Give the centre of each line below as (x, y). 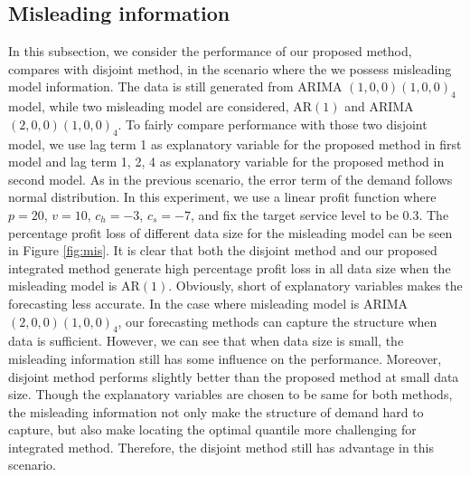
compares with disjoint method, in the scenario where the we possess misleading (230, 68)
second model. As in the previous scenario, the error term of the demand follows (230, 179)
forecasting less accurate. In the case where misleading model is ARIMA (208, 303)
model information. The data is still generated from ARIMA (175, 86)
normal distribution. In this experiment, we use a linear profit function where (222, 197)
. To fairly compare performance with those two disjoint (273, 124)
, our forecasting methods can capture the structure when (277, 321)
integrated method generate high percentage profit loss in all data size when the (230, 267)
